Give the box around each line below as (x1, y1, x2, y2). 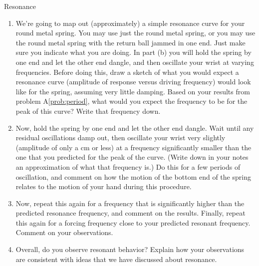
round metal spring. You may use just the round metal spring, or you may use (15, 27, 256, 38)
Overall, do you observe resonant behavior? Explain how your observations (15, 244, 245, 255)
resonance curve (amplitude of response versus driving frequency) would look (15, 76, 251, 87)
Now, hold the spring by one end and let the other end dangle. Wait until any (15, 122, 254, 133)
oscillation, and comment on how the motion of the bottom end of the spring (15, 171, 251, 182)
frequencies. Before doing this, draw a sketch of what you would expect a (15, 66, 239, 77)
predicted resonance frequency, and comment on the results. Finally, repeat (15, 208, 246, 218)
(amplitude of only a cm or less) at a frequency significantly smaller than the (15, 142, 252, 152)
